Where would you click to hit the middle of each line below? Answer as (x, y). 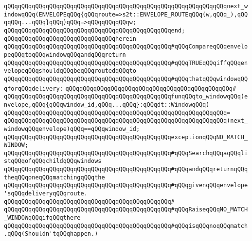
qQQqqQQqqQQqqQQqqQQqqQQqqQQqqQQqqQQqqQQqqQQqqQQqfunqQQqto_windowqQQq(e (126, 97)
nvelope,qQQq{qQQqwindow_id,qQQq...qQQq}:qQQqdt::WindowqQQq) (107, 104)
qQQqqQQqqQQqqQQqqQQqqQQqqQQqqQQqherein (70, 39)
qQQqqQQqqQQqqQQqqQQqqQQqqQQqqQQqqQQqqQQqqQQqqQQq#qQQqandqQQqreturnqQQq (126, 169)
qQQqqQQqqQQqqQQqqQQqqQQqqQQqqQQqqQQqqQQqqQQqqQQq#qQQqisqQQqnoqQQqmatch (126, 226)
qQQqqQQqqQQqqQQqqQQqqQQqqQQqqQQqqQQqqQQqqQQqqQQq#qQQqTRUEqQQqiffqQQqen (126, 63)
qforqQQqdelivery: (34, 88)
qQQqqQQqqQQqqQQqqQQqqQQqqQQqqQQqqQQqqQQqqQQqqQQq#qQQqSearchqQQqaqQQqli (126, 153)
